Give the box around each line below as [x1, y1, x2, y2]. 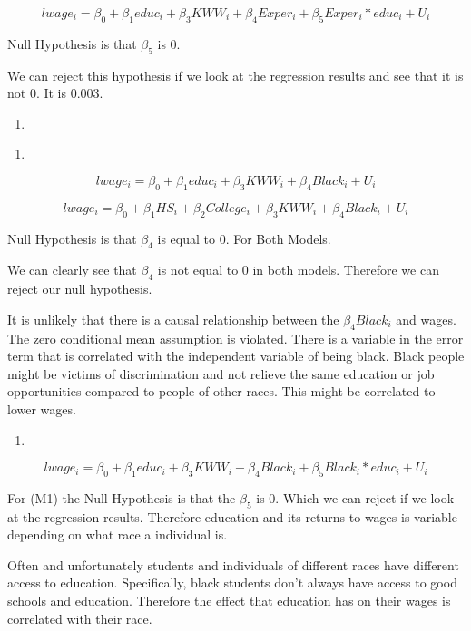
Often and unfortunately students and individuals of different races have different [7, 555, 459, 574]
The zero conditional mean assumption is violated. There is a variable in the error [7, 328, 464, 347]
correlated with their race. [7, 608, 152, 627]
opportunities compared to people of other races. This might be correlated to [7, 382, 436, 401]
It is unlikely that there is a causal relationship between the [7, 309, 339, 328]
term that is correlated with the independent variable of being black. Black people [7, 346, 465, 365]
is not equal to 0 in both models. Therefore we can [157, 260, 439, 279]
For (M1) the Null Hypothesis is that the [7, 488, 236, 507]
